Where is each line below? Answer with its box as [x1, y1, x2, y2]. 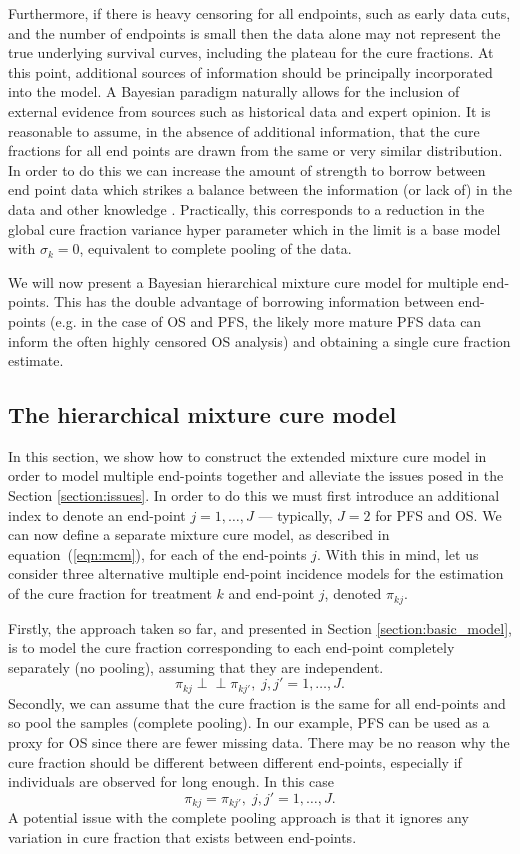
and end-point [228, 583, 315, 604]
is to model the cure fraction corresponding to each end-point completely [8, 637, 455, 658]
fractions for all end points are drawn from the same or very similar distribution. [8, 140, 503, 161]
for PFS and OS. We [375, 504, 502, 525]
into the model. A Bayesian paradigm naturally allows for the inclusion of [8, 81, 460, 102]
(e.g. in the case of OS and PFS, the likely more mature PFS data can [50, 310, 482, 331]
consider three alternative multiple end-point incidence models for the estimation [8, 563, 504, 584]
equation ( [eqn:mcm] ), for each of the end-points [8, 543, 307, 564]
